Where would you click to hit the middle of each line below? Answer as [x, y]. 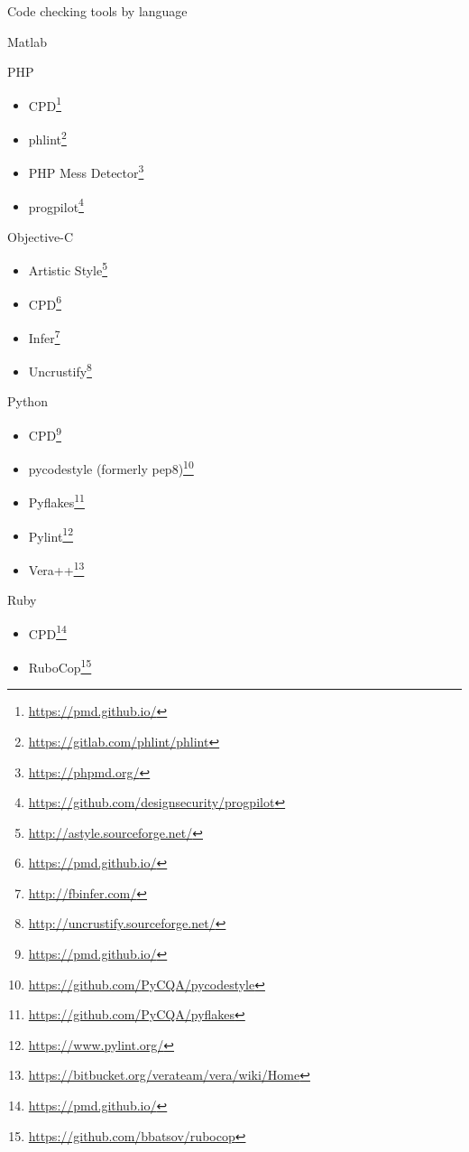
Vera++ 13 [56, 568]
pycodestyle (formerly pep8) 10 [111, 467]
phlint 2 [47, 138]
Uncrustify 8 [60, 370]
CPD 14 [47, 632]
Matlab [27, 41]
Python [28, 401]
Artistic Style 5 [68, 269]
